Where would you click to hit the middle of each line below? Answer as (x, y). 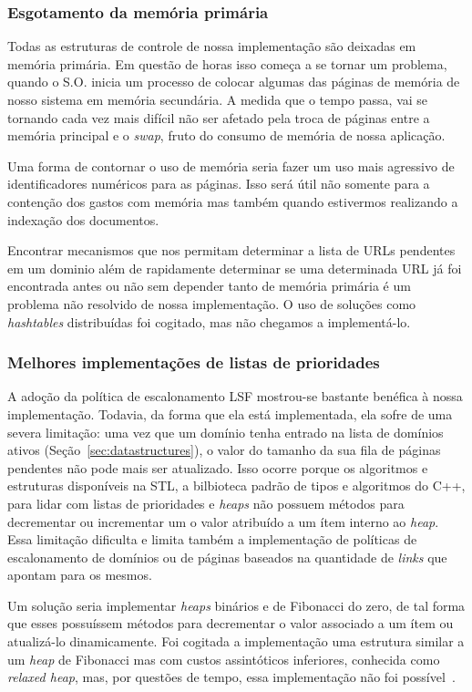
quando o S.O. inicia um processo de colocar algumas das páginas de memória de (234, 82)
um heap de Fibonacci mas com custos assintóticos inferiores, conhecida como (224, 659)
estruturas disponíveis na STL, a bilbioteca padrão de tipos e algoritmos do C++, (236, 485)
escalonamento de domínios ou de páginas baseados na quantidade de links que (227, 557)
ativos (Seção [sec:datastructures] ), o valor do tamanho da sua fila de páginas (224, 450)
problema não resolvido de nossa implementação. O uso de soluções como (212, 303)
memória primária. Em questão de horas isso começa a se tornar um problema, (227, 63)
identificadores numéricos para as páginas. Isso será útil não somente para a (219, 184)
